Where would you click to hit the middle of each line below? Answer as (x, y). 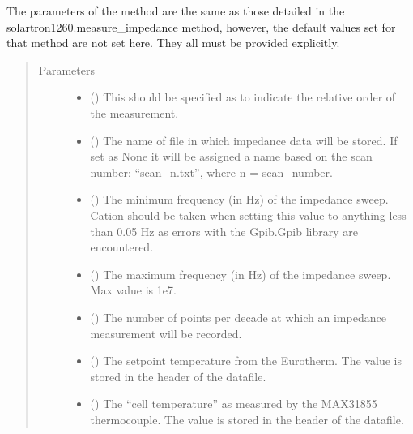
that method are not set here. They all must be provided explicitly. (173, 43)
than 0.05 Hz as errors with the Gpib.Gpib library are (224, 231)
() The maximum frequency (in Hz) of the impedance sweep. (241, 274)
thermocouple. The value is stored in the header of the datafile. (247, 419)
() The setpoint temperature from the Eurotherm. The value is (246, 361)
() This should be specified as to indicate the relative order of (243, 97)
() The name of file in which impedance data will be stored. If (244, 140)
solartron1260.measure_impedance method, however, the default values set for (201, 26)
